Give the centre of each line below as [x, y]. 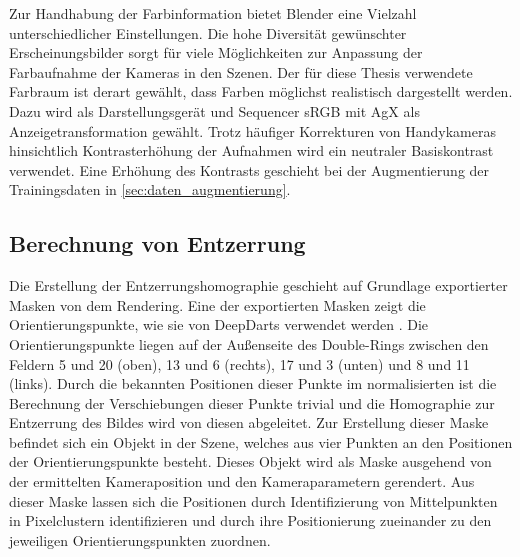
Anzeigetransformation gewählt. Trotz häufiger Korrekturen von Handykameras [253, 130]
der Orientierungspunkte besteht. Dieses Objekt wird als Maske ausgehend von [250, 461]
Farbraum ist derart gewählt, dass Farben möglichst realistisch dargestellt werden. [261, 91]
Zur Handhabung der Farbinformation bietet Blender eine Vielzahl [213, 13]
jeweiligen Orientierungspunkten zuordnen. [140, 539]
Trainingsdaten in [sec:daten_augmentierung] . [150, 189]
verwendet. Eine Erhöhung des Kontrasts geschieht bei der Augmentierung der [249, 169]
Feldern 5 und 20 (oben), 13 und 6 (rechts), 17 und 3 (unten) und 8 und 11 [239, 363]
